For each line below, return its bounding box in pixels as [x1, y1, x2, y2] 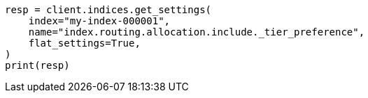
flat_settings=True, [28, 38, 141, 49]
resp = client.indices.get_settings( [5, 4, 212, 15]
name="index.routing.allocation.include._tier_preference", [28, 26, 365, 38]
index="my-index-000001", [28, 15, 171, 26]
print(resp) [5, 60, 70, 71]
